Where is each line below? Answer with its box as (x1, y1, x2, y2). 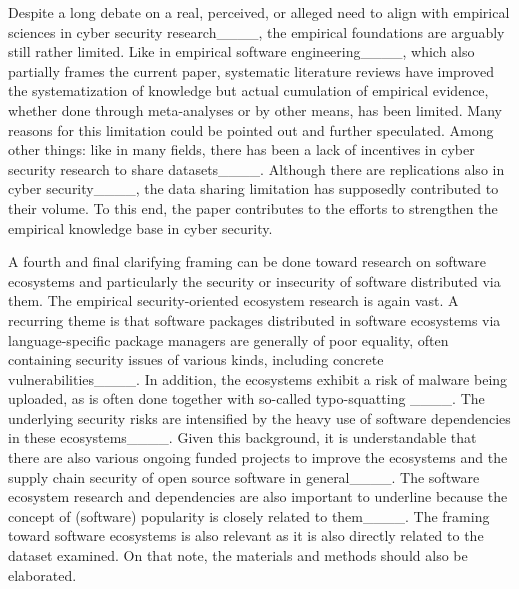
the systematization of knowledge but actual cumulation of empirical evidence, (8, 80, 489, 101)
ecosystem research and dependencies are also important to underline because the (8, 486, 508, 507)
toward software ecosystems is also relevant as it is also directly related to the (8, 525, 484, 546)
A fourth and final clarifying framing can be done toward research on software (8, 251, 487, 272)
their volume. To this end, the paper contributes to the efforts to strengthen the (8, 197, 498, 218)
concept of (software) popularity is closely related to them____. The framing (8, 505, 490, 526)
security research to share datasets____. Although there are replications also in (8, 158, 505, 179)
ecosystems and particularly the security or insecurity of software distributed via (8, 270, 501, 291)
